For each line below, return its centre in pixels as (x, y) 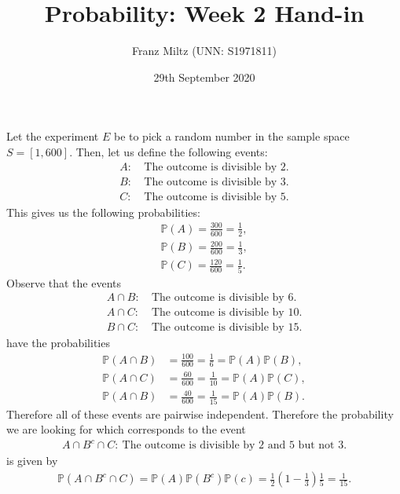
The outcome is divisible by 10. (227, 313)
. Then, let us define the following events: (169, 151)
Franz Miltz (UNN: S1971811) (204, 51)
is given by (32, 461)
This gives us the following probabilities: (103, 212)
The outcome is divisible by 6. (224, 298)
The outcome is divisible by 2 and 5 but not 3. (235, 446)
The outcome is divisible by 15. (227, 328)
